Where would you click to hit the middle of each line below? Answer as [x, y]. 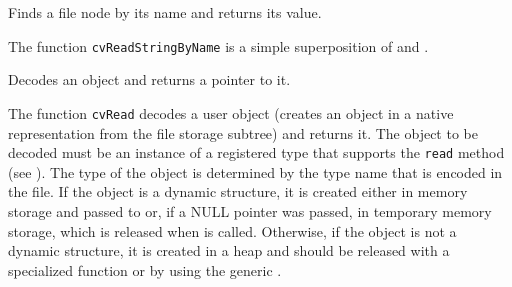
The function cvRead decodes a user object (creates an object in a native [231, 112]
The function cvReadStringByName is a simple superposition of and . [218, 45]
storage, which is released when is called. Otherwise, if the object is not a [232, 230]
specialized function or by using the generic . [145, 269]
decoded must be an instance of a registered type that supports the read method [256, 152]
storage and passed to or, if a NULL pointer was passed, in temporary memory [250, 210]
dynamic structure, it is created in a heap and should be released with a [229, 250]
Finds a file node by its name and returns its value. [165, 12]
